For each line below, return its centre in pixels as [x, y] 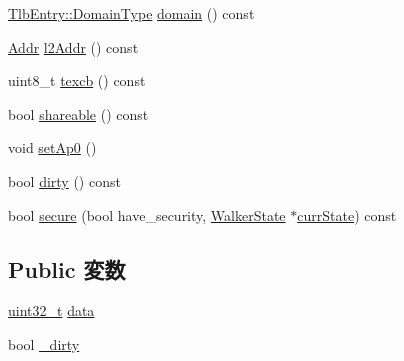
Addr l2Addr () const [73, 46]
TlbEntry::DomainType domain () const [131, 13]
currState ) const [347, 214]
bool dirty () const [64, 180]
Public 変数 [67, 268]
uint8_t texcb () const [77, 80]
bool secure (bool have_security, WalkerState [147, 214]
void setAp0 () [52, 147]
